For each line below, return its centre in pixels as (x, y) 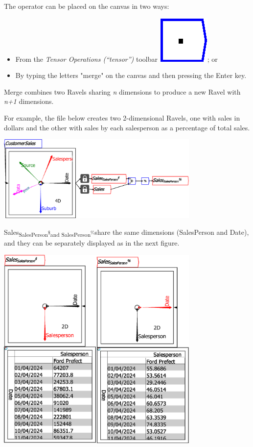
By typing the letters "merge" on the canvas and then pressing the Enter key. (131, 75)
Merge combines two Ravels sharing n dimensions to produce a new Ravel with (122, 91)
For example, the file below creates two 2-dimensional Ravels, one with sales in (122, 117)
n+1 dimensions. (29, 101)
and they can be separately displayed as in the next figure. (92, 243)
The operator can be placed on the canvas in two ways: (87, 6)
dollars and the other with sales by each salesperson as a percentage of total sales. (127, 127)
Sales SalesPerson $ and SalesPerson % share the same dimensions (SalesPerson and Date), (126, 233)
